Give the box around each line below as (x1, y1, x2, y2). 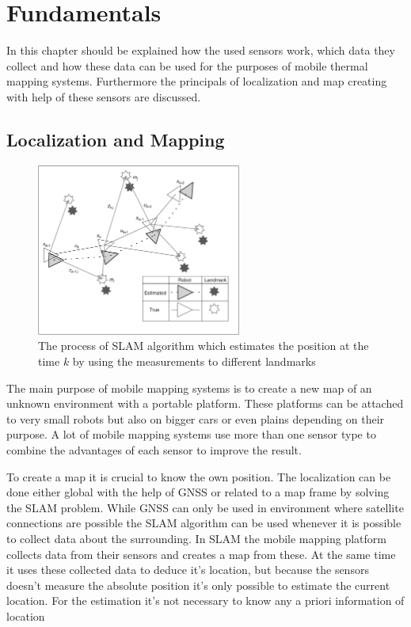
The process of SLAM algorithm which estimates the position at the (38, 337, 369, 354)
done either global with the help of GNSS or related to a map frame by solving (6, 484, 390, 500)
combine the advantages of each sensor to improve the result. (6, 442, 302, 458)
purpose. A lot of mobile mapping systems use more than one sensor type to (6, 426, 376, 443)
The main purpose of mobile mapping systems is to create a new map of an (6, 379, 372, 396)
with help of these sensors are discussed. (6, 88, 201, 104)
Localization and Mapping (6, 127, 225, 151)
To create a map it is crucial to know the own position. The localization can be (6, 468, 391, 484)
